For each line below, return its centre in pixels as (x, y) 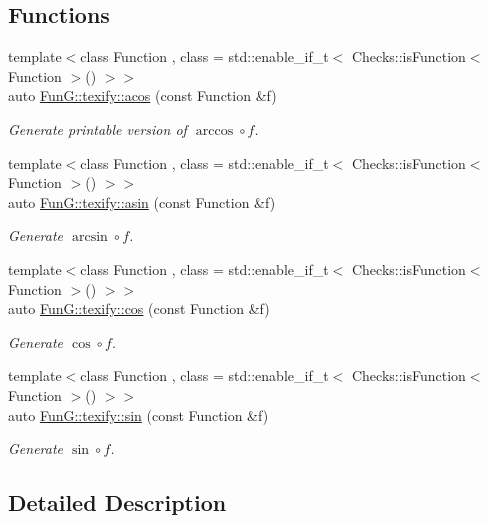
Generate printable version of (97, 128)
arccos (214, 130)
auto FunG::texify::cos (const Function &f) (139, 308)
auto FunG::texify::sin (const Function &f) (138, 414)
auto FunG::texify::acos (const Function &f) (142, 95)
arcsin (89, 237)
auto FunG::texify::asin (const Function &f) (142, 201)
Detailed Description (117, 502)
